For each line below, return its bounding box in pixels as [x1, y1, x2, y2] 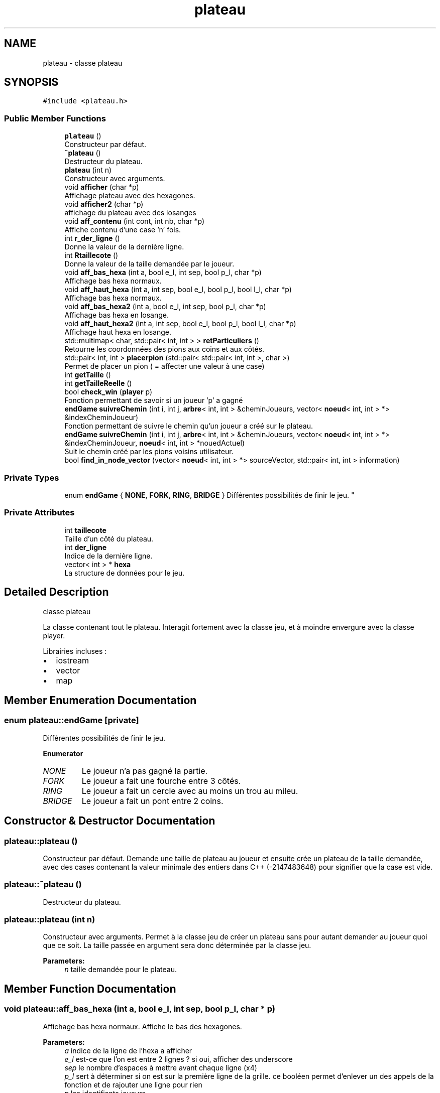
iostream [56, 655, 89, 665]
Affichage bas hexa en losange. [64, 311, 169, 320]
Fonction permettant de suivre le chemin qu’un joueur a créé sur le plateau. [64, 422, 313, 431]
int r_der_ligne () [64, 234, 120, 243]
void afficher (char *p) [64, 183, 139, 192]
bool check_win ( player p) [64, 387, 153, 396]
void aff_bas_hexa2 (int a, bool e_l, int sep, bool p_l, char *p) [64, 302, 266, 311]
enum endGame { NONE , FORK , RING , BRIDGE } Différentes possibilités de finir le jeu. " [64, 490, 355, 499]
